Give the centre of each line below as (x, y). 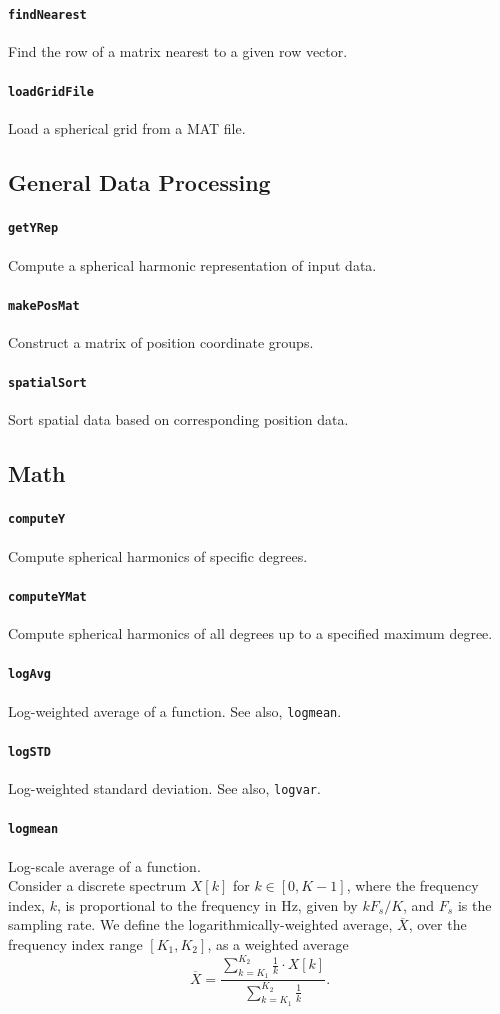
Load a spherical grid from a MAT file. (127, 128)
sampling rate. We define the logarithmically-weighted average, (200, 924)
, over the (437, 924)
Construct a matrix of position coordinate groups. (161, 342)
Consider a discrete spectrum (97, 885)
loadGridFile (51, 92)
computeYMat (47, 596)
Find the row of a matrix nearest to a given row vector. (178, 50)
